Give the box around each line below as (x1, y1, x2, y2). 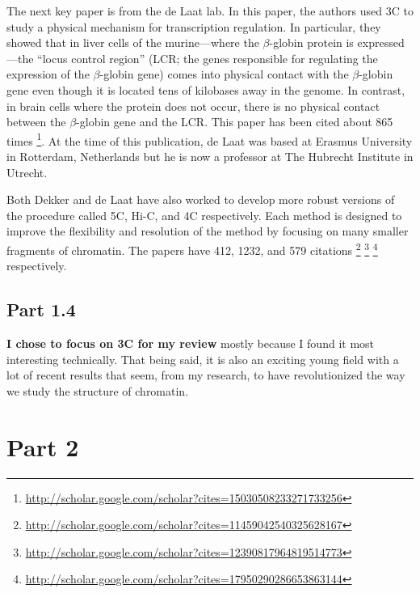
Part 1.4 (6, 297, 76, 322)
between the (6, 113, 66, 130)
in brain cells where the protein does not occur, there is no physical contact (6, 97, 380, 114)
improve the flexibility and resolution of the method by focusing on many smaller (6, 222, 409, 239)
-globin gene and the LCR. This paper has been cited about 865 (76, 113, 393, 130)
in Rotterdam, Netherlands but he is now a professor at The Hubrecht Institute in (6, 148, 414, 164)
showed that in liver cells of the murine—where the (6, 34, 259, 51)
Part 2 (6, 430, 79, 463)
